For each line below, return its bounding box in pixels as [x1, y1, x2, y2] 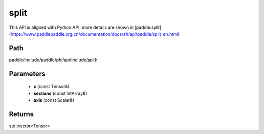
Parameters [9, 69, 45, 78]
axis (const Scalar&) [33, 97, 74, 103]
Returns [9, 110, 34, 118]
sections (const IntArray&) [33, 90, 88, 96]
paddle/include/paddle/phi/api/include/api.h [9, 57, 98, 63]
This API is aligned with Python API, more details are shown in [9, 24, 134, 30]
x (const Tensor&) [33, 84, 70, 89]
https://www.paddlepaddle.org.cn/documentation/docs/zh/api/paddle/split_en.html [10, 31, 178, 37]
